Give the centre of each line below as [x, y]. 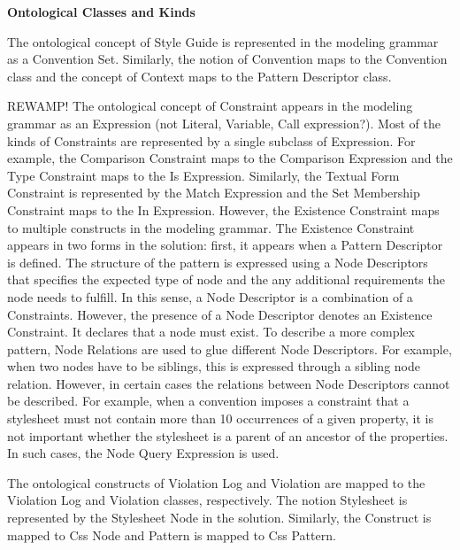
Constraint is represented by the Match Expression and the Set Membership [214, 193]
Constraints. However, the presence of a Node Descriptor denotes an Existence [220, 314]
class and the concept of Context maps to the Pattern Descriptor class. [199, 76]
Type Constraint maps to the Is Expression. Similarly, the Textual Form [203, 175]
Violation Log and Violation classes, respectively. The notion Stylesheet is [207, 500]
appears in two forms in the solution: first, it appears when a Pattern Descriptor [225, 245]
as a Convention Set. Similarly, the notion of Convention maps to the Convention [227, 59]
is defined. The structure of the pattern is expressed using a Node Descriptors [218, 262]
